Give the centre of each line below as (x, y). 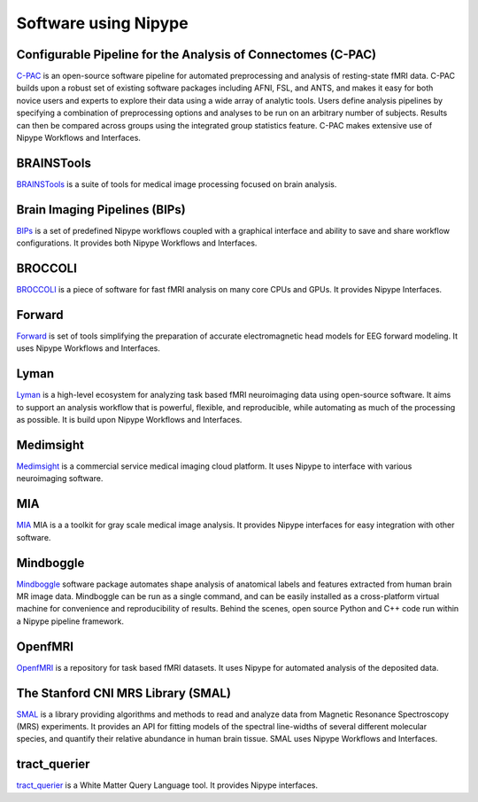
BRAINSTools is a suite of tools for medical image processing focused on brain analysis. (177, 184)
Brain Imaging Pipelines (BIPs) (101, 210)
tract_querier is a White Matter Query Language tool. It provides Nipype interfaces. (167, 785)
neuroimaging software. (60, 479)
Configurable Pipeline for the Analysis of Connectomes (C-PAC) (196, 55)
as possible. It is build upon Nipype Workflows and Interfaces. (129, 420)
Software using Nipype (103, 23)
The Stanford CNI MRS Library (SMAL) (124, 693)
